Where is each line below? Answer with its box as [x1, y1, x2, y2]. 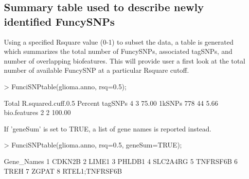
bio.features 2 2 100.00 [4, 107, 71, 117]
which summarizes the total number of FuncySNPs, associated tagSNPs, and [4, 46, 232, 56]
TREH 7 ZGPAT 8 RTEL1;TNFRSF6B [4, 165, 122, 176]
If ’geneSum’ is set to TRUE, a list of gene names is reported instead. [4, 123, 212, 133]
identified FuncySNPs [4, 14, 115, 29]
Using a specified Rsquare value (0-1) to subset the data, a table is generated [4, 36, 234, 47]
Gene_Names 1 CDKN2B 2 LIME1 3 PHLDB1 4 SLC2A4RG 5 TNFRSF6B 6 [4, 156, 238, 166]
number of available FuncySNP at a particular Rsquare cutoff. [4, 65, 189, 75]
